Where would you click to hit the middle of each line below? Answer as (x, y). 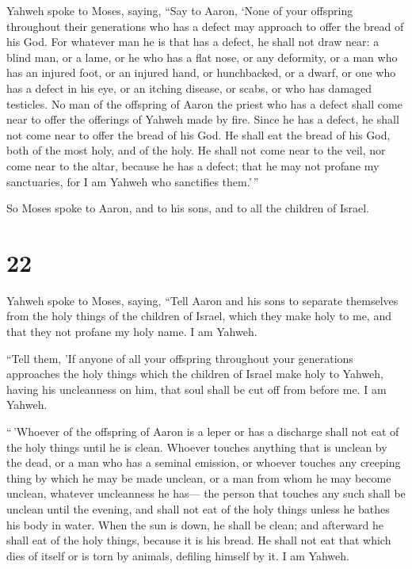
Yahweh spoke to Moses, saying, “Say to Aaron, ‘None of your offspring (180, 10)
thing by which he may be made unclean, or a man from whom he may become (199, 477)
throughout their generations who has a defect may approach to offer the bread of (205, 26)
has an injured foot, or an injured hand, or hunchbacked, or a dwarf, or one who (201, 73)
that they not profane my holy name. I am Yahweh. (132, 332)
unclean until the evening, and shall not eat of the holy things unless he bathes (198, 508)
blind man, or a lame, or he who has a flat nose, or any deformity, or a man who (202, 57)
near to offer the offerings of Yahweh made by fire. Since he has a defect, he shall (203, 119)
